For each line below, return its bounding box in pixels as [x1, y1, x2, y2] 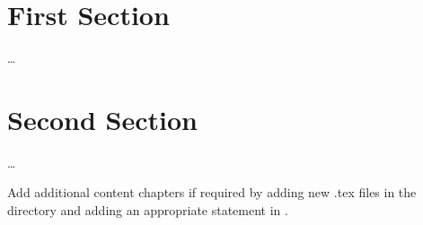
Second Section [7, 100, 198, 137]
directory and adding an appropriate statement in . [7, 201, 288, 220]
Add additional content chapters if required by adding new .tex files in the [7, 183, 417, 202]
